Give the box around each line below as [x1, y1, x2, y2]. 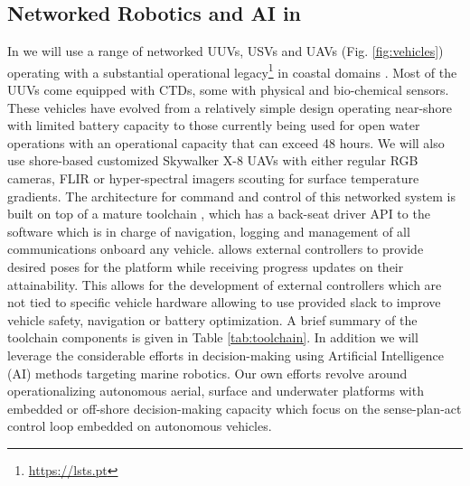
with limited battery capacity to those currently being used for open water [7, 116, 420, 135]
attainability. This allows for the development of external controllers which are [7, 275, 442, 294]
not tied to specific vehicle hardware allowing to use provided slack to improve [7, 293, 441, 312]
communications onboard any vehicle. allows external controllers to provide [7, 239, 424, 258]
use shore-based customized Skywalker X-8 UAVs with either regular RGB [7, 151, 418, 170]
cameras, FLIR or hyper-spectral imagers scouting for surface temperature [7, 169, 419, 188]
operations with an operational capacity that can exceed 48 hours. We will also [7, 133, 445, 152]
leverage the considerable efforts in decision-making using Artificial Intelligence [7, 345, 445, 364]
